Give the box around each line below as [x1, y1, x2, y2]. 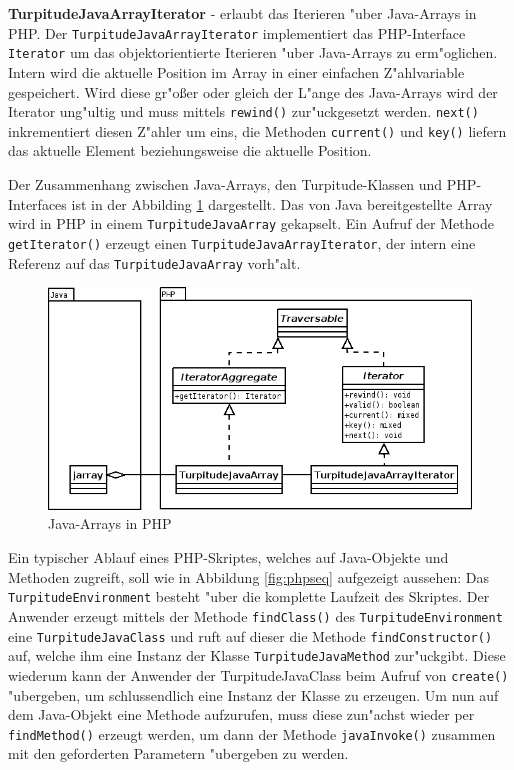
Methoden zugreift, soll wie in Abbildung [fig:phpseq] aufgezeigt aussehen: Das [8, 566, 489, 587]
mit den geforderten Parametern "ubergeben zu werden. [8, 743, 349, 764]
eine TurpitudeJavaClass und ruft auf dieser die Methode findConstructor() [8, 625, 493, 646]
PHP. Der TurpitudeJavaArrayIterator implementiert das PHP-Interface [8, 22, 466, 43]
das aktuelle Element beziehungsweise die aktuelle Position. [8, 140, 372, 161]
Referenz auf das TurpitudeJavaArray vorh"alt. [8, 252, 301, 273]
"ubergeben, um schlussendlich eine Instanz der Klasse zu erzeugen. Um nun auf [8, 684, 499, 705]
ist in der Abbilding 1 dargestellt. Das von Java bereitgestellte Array [71, 193, 493, 214]
